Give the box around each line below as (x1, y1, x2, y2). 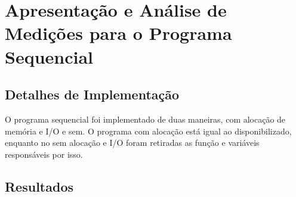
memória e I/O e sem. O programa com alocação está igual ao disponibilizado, (5, 124, 292, 137)
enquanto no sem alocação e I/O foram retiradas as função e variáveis (5, 136, 260, 149)
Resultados (5, 177, 73, 195)
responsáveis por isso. (5, 148, 83, 160)
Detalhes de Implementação (5, 85, 180, 104)
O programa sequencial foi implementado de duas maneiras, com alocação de (5, 112, 286, 125)
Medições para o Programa (5, 21, 232, 45)
